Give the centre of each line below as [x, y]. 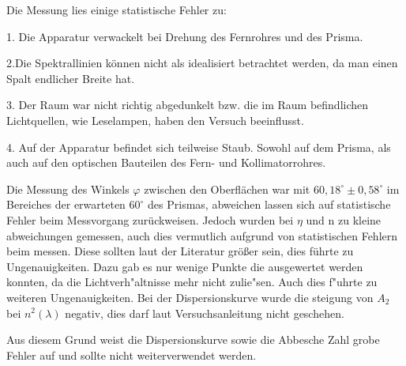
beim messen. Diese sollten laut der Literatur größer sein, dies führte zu [180, 251]
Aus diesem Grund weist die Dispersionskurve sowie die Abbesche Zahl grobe [193, 340]
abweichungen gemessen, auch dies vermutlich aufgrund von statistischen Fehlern [202, 235]
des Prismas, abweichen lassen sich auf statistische [269, 204]
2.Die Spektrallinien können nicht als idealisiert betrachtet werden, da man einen [202, 63]
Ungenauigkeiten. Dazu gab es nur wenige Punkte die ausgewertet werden [185, 266]
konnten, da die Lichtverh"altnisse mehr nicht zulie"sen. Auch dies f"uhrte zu [192, 282]
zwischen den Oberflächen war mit [227, 189]
